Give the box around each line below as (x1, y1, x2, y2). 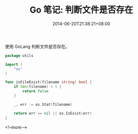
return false (22, 89, 49, 94)
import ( (5, 62, 23, 67)
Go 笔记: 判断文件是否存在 (30, 4, 133, 16)
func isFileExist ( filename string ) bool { (5, 80, 92, 85)
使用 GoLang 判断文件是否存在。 (5, 43, 70, 49)
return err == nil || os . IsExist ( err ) (14, 111, 92, 116)
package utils (5, 53, 34, 58)
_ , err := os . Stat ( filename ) (14, 102, 73, 107)
